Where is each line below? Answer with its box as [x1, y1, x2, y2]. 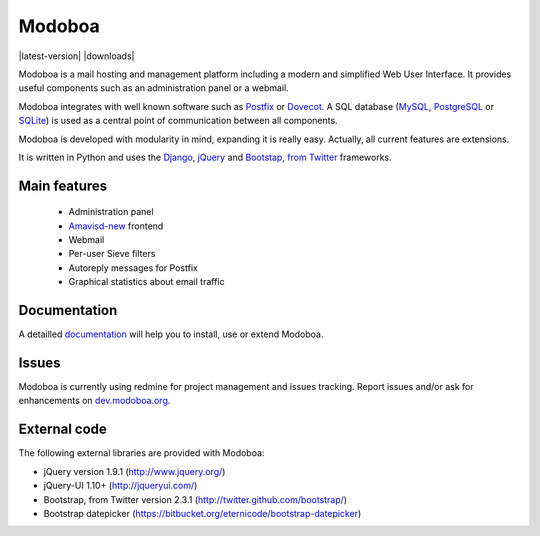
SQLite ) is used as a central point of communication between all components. [18, 115, 339, 127]
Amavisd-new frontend [68, 220, 164, 232]
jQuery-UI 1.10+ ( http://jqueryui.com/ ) [43, 480, 198, 492]
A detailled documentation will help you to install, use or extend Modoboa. [18, 328, 324, 340]
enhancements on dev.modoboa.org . [18, 395, 171, 407]
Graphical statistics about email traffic [68, 276, 225, 288]
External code [18, 421, 107, 438]
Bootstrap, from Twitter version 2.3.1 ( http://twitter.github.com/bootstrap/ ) [43, 493, 348, 505]
